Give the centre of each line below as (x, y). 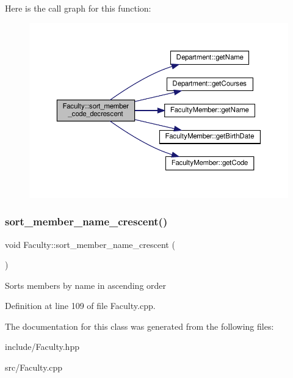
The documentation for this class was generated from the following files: (139, 326)
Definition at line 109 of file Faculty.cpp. (80, 306)
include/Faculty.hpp (42, 347)
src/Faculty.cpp (34, 367)
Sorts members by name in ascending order (86, 285)
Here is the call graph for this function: (78, 8)
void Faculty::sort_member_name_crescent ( (90, 244)
